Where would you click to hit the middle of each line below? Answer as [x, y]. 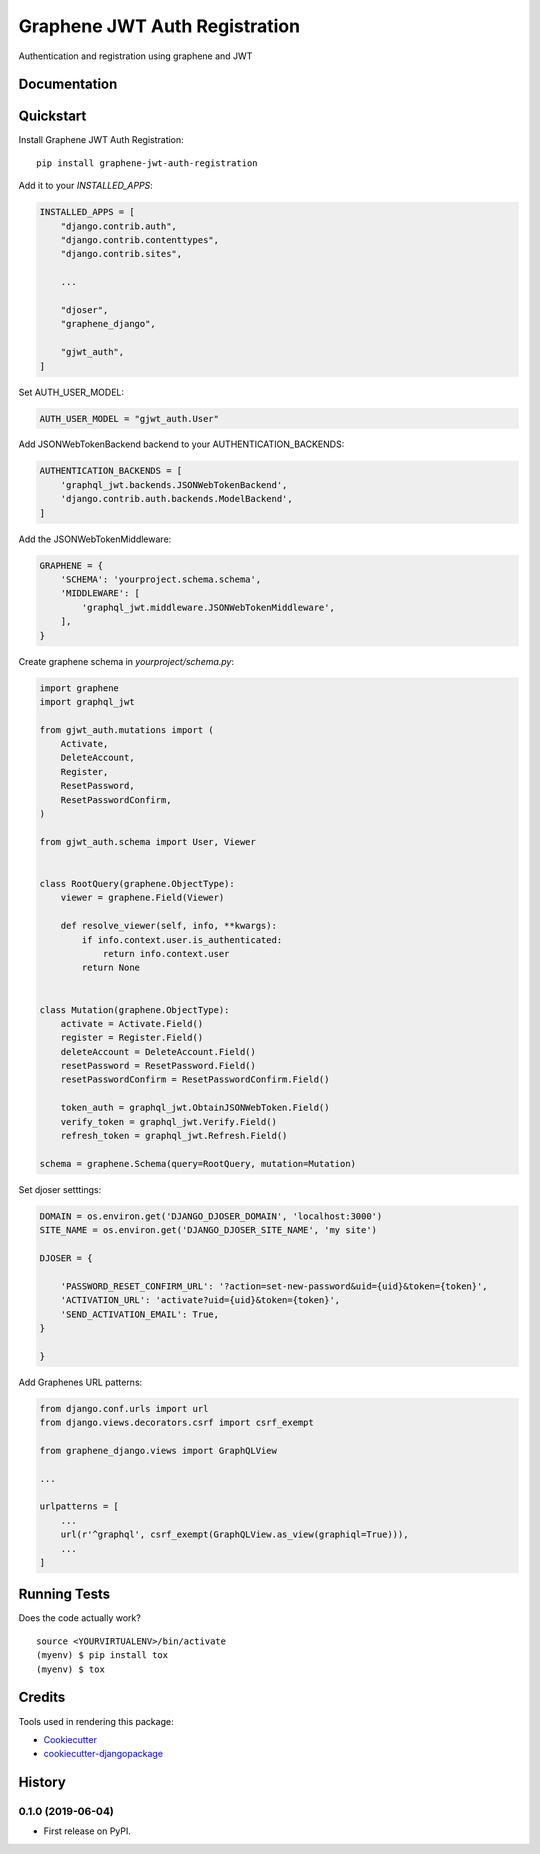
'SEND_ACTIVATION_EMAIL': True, [140, 1314]
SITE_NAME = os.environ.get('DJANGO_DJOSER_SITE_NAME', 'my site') [208, 1230]
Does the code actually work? [80, 1618]
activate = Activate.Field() [132, 1023]
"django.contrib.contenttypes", [140, 240]
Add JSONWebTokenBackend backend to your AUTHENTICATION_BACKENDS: [181, 444]
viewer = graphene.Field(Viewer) [142, 898]
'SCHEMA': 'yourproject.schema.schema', [161, 579]
